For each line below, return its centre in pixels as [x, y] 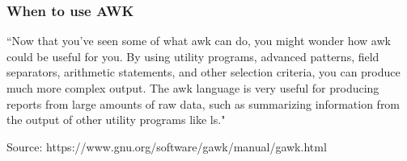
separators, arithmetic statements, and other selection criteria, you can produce [203, 72]
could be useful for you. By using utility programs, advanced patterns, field [193, 56]
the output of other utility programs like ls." [116, 120]
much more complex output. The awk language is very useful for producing [193, 88]
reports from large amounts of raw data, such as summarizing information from [203, 103]
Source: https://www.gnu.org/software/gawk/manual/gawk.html [167, 146]
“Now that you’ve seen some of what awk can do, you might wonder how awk [199, 41]
